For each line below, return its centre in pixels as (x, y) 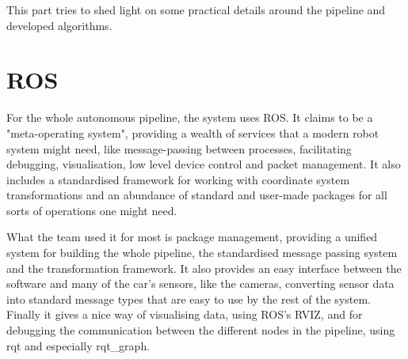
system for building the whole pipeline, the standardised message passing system (202, 253)
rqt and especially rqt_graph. (78, 345)
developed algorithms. (59, 25)
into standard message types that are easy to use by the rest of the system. (189, 299)
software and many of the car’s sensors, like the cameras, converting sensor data (200, 283)
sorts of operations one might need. (92, 210)
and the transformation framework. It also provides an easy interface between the (204, 268)
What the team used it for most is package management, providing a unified (192, 237)
